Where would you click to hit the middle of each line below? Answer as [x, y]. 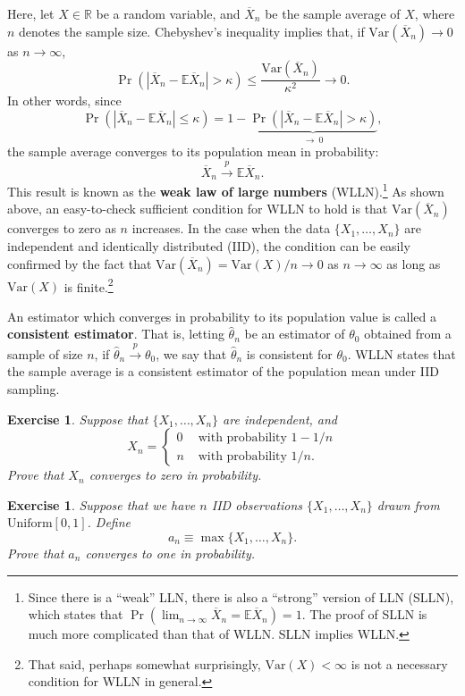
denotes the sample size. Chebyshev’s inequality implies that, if [192, 31]
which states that [76, 614]
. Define [109, 522]
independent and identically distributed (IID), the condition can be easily [209, 245]
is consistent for [289, 353]
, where [435, 13]
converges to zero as [62, 228]
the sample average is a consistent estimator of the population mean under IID [223, 371]
